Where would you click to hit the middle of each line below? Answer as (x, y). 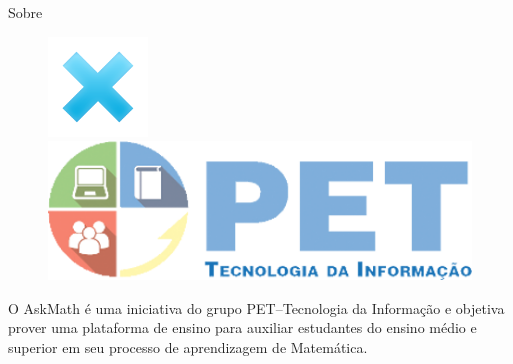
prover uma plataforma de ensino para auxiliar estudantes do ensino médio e (242, 327)
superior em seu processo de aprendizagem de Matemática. (188, 346)
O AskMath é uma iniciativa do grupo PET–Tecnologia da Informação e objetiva (256, 307)
